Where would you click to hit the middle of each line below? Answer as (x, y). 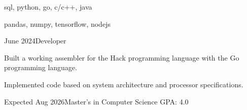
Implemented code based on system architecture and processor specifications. (124, 84)
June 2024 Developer (35, 41)
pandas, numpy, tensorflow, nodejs (57, 23)
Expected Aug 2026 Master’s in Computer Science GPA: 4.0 (96, 101)
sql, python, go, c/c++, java (48, 7)
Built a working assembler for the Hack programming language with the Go (122, 57)
